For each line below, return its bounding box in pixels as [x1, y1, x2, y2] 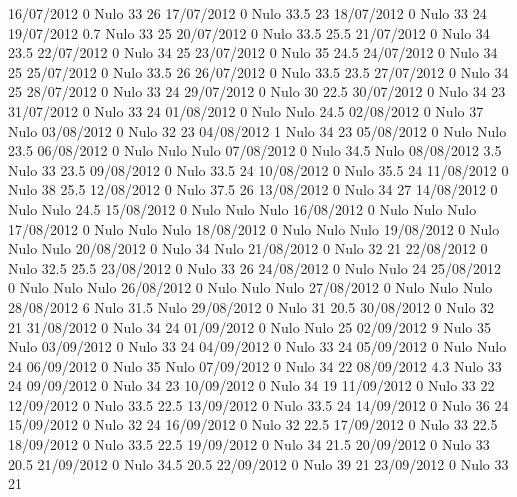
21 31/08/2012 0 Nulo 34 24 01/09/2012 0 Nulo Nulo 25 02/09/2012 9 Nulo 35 [8, 316, 491, 337]
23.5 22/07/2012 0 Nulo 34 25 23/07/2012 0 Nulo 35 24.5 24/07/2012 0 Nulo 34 [8, 42, 498, 63]
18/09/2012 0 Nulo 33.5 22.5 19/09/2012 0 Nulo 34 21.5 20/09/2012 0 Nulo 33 [8, 434, 490, 455]
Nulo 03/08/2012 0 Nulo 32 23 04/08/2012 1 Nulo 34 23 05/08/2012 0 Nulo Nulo [8, 120, 507, 141]
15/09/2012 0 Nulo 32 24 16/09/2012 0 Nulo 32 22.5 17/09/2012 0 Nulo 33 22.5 [8, 414, 498, 435]
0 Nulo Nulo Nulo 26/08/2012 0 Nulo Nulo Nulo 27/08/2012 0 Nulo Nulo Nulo [8, 277, 493, 298]
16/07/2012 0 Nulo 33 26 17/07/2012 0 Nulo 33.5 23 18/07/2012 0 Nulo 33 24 [8, 3, 487, 23]
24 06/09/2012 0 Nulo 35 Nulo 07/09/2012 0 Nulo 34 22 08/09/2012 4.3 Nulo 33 [8, 355, 502, 376]
